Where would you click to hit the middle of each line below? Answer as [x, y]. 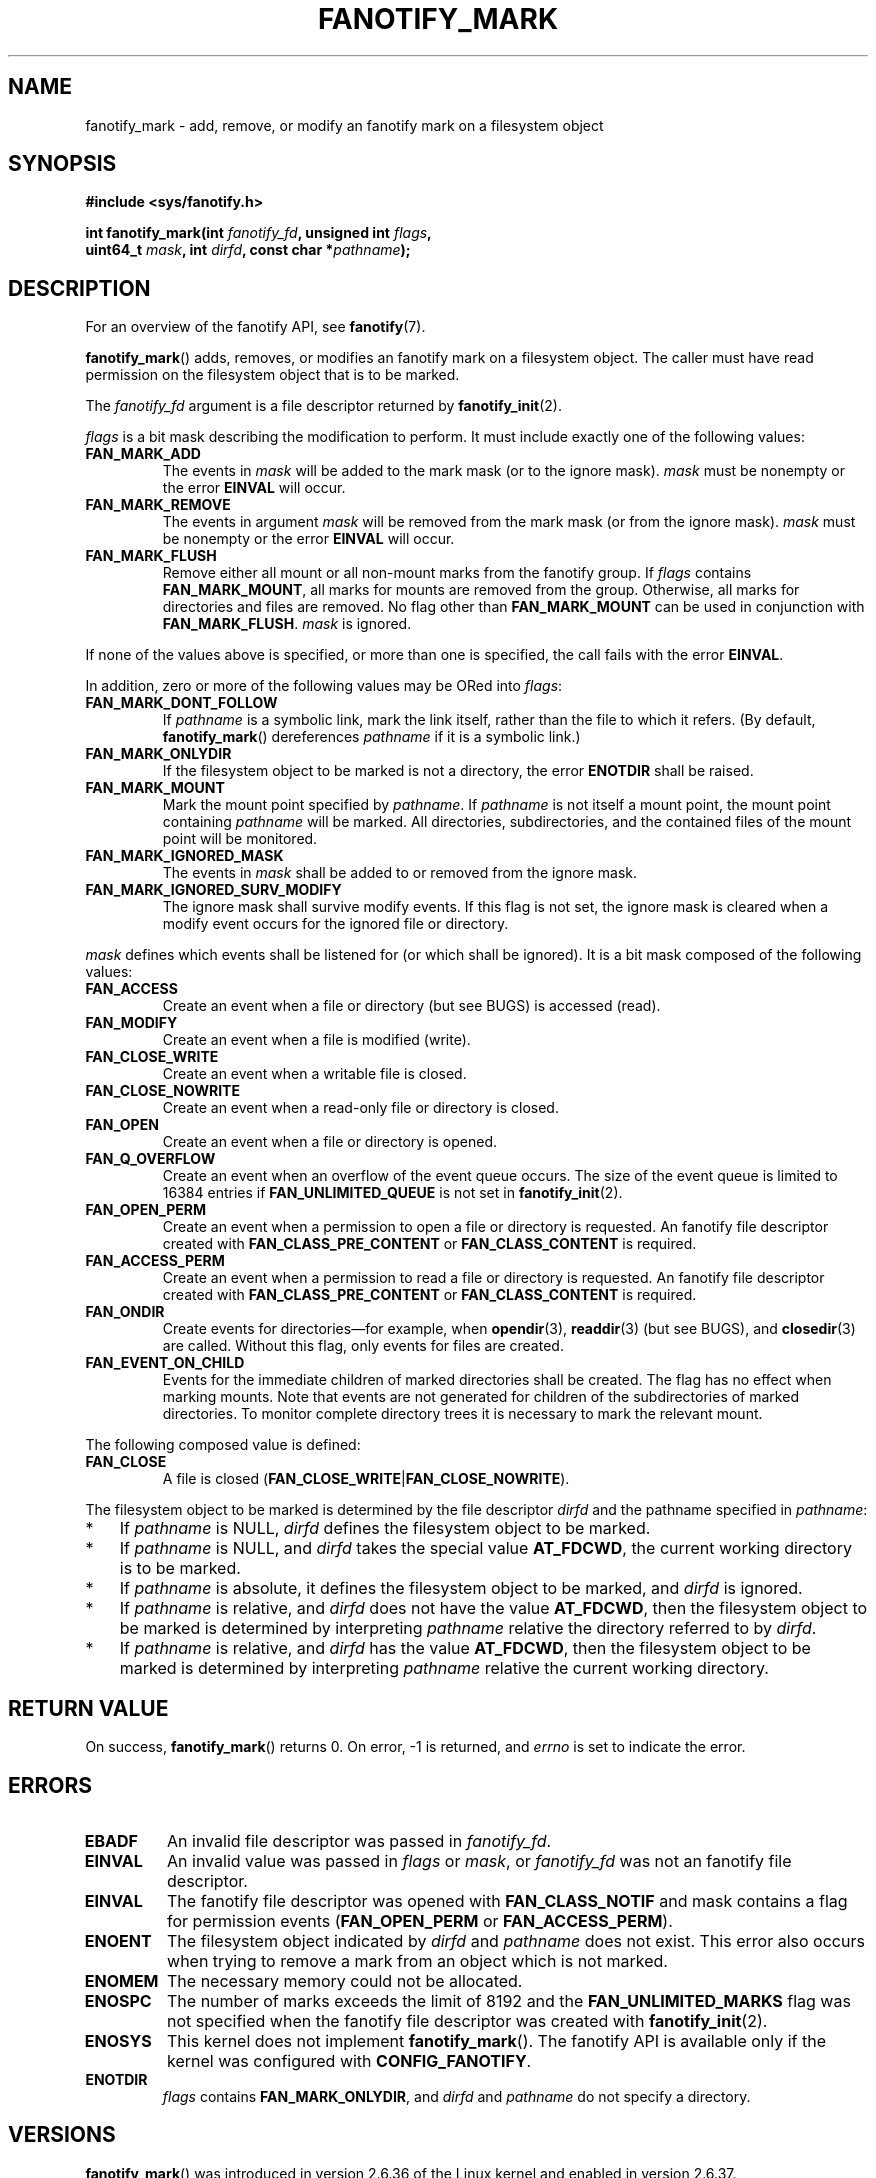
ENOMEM [121, 1980]
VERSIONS [62, 2135]
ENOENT [118, 1940]
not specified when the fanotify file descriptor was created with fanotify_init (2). [467, 2020]
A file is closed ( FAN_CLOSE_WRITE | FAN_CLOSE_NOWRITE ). [366, 1479]
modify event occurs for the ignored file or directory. [335, 924]
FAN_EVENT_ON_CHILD [165, 1363]
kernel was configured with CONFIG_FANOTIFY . [349, 2060]
